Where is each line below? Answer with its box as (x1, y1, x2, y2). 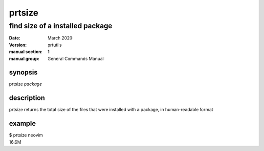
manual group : (9, 56, 40, 61)
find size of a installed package (9, 21, 112, 30)
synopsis (9, 68, 38, 76)
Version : (9, 42, 27, 48)
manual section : (9, 49, 43, 55)
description (9, 94, 45, 102)
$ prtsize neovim (9, 132, 43, 138)
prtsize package (9, 81, 42, 87)
